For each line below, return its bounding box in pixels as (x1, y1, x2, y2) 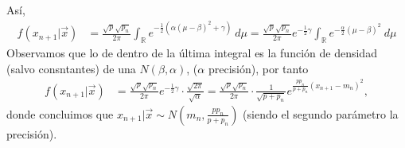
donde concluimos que (6, 105, 114, 122)
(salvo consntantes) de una (6, 60, 136, 76)
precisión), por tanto (208, 60, 309, 76)
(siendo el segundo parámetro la (243, 105, 399, 122)
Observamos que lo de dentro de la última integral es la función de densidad (6, 44, 377, 60)
